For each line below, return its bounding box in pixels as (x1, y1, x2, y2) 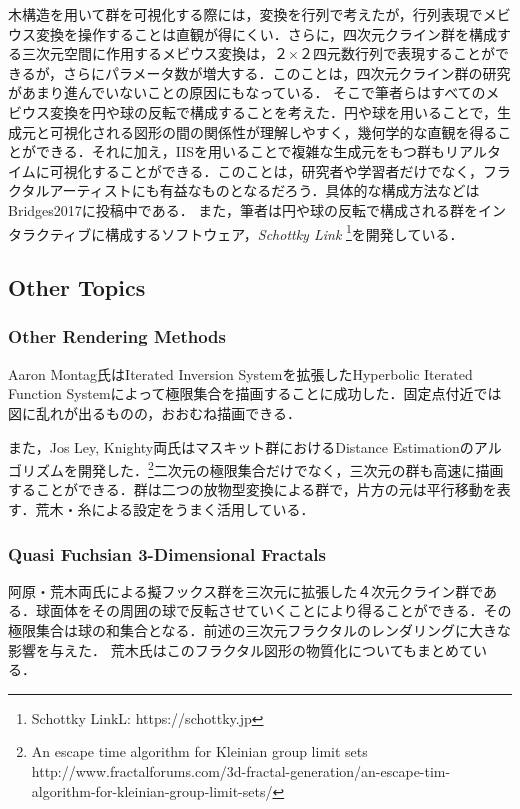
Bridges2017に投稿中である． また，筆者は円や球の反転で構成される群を (8, 199, 479, 220)
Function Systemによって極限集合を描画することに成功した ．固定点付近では (8, 383, 502, 404)
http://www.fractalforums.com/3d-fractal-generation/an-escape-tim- (31, 760, 451, 781)
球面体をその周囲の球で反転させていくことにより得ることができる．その (35, 600, 512, 621)
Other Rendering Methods (8, 324, 226, 349)
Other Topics (8, 272, 146, 303)
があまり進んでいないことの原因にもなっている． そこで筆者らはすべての (8, 82, 486, 103)
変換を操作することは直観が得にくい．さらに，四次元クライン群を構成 (35, 23, 498, 44)
